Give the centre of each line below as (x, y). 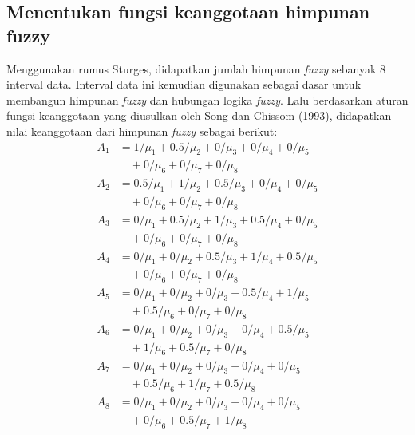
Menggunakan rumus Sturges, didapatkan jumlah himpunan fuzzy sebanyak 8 (196, 68)
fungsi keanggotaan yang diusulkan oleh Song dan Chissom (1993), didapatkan (199, 115)
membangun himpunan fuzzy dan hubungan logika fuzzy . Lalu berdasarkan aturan (207, 99)
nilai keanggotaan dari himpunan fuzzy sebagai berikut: (142, 130)
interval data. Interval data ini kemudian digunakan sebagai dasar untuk (184, 84)
